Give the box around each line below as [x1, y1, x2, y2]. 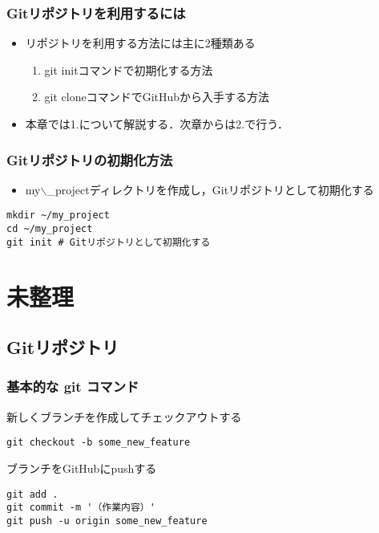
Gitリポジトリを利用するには [6, 2, 186, 22]
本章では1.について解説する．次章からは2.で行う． [25, 116, 289, 132]
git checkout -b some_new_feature [6, 437, 191, 449]
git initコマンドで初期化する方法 [44, 61, 213, 78]
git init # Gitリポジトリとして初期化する [6, 236, 211, 248]
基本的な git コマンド [6, 376, 139, 397]
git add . [6, 488, 58, 500]
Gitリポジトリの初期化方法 [6, 149, 173, 169]
